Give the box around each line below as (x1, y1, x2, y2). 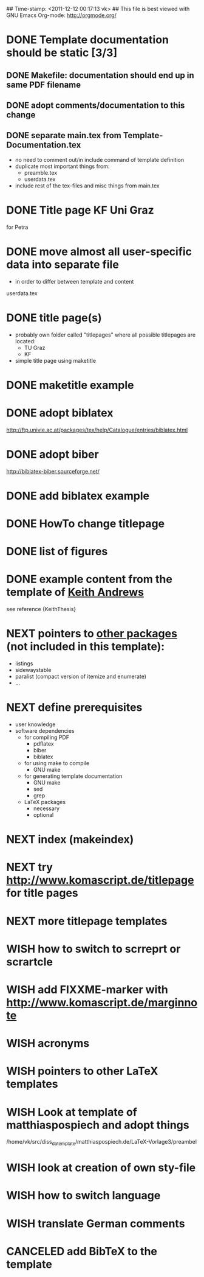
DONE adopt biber (6, 447, 99, 461)
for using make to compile (24, 760, 90, 767)
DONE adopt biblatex (6, 406, 114, 419)
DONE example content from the (6, 572, 173, 586)
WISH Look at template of (6, 1105, 138, 1119)
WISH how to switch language (6, 1189, 161, 1203)
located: (15, 337, 36, 345)
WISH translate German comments (6, 1217, 185, 1230)
